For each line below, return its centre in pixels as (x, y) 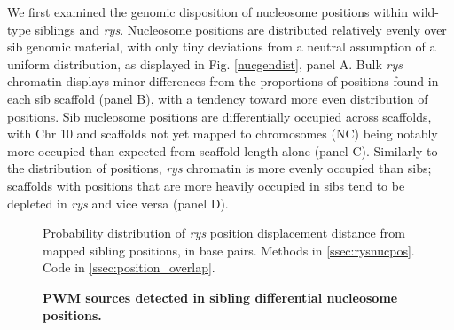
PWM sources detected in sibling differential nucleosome (220, 297)
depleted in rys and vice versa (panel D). (118, 203)
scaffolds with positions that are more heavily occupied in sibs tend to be (206, 185)
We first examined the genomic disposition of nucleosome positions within (208, 12)
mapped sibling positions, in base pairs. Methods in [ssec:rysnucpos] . (229, 250)
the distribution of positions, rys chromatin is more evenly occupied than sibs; (219, 168)
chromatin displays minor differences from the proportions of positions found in (223, 81)
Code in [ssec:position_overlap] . (129, 267)
